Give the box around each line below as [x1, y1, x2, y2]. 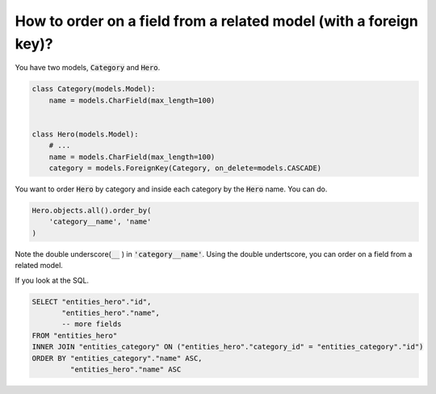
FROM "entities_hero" [31, 331, 118, 340]
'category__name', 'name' [48, 217, 152, 226]
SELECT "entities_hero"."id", [31, 297, 152, 306]
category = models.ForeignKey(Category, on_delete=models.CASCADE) [48, 164, 322, 173]
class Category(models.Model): [31, 85, 157, 94]
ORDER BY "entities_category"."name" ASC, [31, 354, 203, 363]
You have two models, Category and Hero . [15, 63, 161, 73]
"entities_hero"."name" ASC [69, 364, 182, 374]
